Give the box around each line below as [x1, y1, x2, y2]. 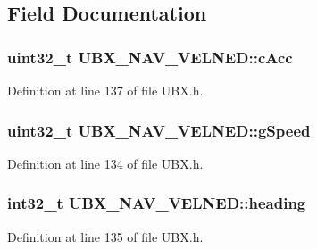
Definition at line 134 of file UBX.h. [7, 154, 204, 172]
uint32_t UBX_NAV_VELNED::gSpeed [7, 119, 311, 141]
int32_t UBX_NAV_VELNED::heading [7, 192, 306, 214]
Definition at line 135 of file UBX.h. [7, 227, 204, 245]
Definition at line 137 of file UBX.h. [7, 81, 204, 99]
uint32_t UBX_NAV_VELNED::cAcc [7, 46, 293, 68]
